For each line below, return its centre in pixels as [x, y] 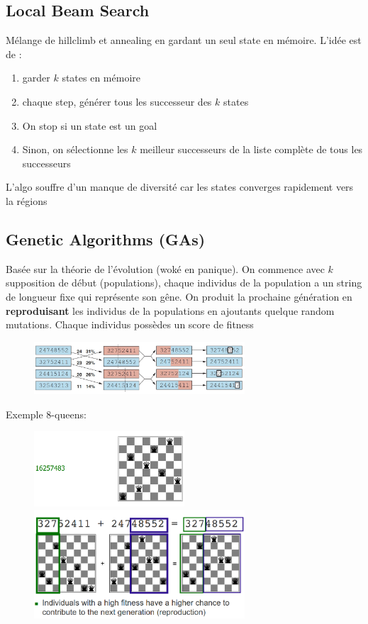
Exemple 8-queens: [46, 414]
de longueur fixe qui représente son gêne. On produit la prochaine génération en [179, 296]
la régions [27, 200]
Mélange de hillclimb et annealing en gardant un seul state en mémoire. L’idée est [184, 40]
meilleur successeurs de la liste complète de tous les [251, 149]
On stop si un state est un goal [90, 125]
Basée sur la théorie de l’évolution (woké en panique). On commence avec [165, 268]
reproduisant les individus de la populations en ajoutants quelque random [170, 310]
